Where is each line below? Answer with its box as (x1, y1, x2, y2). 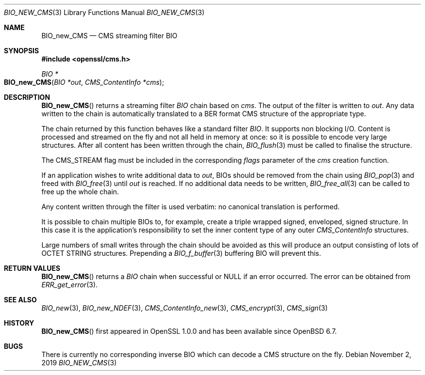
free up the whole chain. (41, 187, 119, 196)
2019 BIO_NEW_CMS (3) (41, 359, 117, 367)
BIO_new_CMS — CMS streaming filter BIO (41, 31, 178, 40)
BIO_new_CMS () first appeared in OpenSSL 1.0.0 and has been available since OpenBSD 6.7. (41, 327, 337, 335)
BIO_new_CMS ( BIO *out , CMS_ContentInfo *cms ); (4, 78, 164, 86)
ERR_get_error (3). (41, 281, 98, 289)
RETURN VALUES (4, 264, 61, 272)
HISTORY (4, 319, 34, 327)
